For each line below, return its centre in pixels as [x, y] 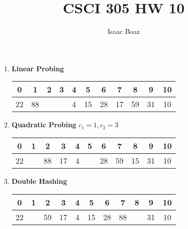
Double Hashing [39, 181]
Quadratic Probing [44, 125]
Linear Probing [38, 68]
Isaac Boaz [124, 31]
